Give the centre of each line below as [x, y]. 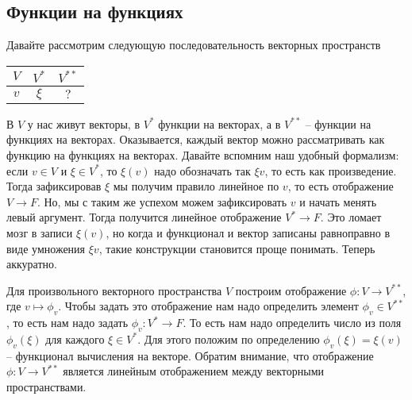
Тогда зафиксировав [54, 186]
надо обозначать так [202, 170]
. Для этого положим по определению [229, 338]
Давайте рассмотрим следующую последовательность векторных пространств [194, 45]
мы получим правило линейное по [196, 186]
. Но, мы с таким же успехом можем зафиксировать [162, 201]
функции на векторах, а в [219, 123]
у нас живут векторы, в [84, 123]
